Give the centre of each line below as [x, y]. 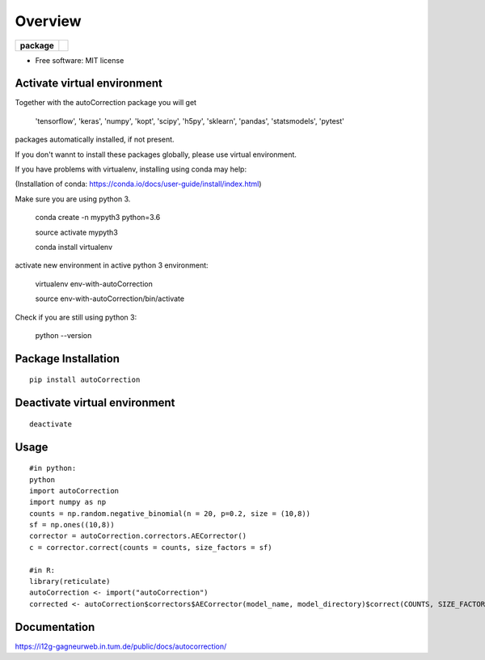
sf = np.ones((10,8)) [72, 525]
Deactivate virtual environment [95, 403]
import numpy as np [68, 502]
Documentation [55, 627]
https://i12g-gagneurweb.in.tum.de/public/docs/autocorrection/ [121, 646]
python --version [63, 335]
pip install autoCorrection [85, 380]
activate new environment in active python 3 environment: [112, 265]
